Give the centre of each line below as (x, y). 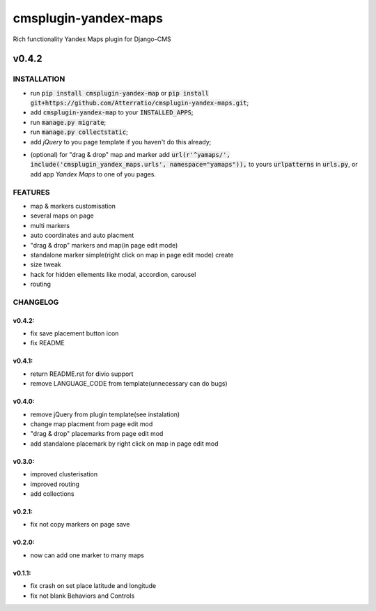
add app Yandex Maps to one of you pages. (93, 174)
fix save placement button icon (75, 333)
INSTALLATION (39, 79)
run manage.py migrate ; (68, 122)
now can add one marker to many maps (87, 555)
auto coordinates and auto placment (82, 235)
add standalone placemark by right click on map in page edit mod (124, 444)
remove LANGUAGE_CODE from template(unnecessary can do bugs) (129, 384)
